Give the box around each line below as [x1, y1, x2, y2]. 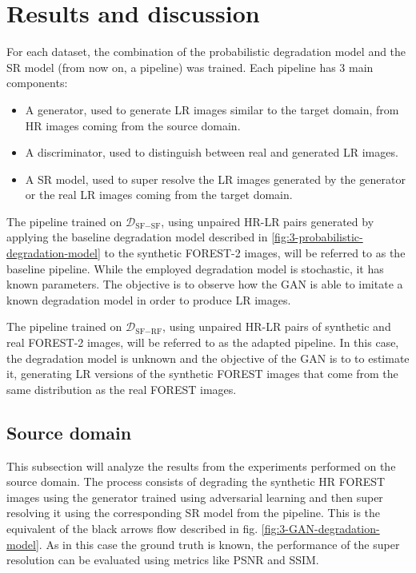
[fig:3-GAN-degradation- [261, 519, 380, 536]
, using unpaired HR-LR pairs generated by [161, 213, 374, 229]
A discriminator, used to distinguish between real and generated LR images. [25, 144, 398, 161]
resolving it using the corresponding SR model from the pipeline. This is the [6, 504, 381, 521]
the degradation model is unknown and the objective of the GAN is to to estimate [6, 349, 410, 366]
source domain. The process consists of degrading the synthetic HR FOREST [6, 473, 386, 490]
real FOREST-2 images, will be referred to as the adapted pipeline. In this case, [6, 334, 399, 351]
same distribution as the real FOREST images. [6, 380, 237, 397]
